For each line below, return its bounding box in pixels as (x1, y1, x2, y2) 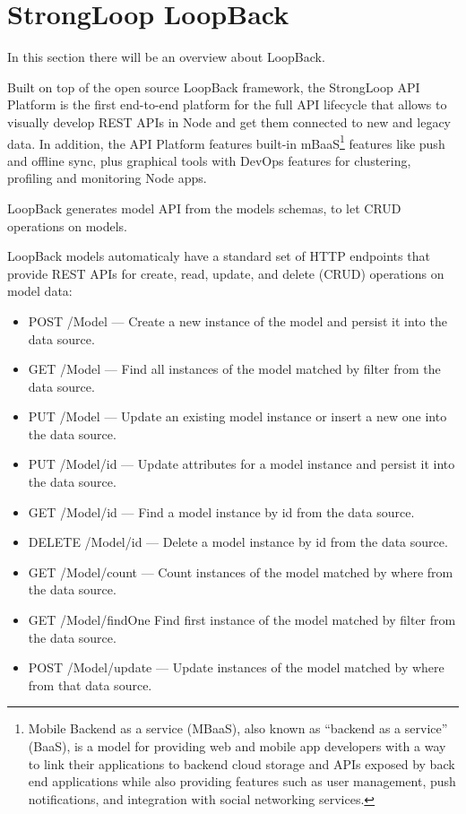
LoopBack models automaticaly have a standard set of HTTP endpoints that (7, 247, 430, 265)
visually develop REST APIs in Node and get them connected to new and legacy (7, 112, 451, 131)
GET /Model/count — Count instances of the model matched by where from (28, 562, 453, 581)
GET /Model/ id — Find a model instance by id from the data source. (28, 502, 415, 521)
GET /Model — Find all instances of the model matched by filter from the (28, 359, 441, 378)
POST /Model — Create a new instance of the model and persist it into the (28, 311, 447, 330)
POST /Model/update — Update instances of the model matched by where (28, 658, 444, 677)
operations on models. (7, 216, 127, 235)
